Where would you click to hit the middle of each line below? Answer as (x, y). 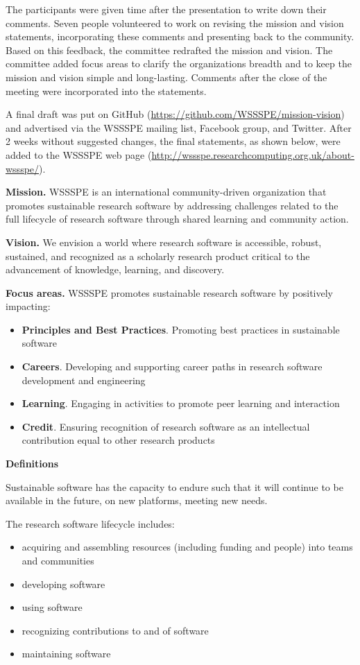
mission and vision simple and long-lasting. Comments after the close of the (166, 77)
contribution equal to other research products (118, 440)
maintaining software (66, 654)
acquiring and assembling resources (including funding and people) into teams (187, 547)
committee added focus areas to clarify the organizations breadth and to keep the (179, 63)
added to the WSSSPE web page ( (79, 154)
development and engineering (84, 380)
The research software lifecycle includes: (90, 523)
